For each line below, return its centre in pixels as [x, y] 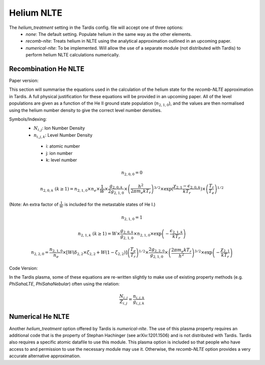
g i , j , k [139, 303]
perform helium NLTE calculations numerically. [73, 55]
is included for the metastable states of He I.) [110, 204]
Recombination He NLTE [47, 69]
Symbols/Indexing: [28, 119]
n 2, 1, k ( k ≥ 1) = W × [99, 235]
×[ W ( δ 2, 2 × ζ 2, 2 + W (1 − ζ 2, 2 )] [95, 253]
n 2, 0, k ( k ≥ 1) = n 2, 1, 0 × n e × [70, 189]
